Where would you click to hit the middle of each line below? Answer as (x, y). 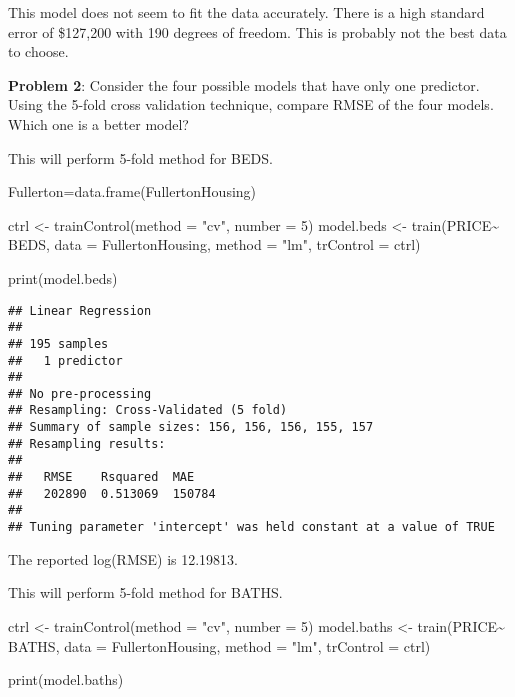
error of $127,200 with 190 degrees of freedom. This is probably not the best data (257, 31)
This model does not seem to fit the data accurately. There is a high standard (246, 12)
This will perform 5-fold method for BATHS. (145, 592)
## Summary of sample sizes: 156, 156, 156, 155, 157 (191, 427)
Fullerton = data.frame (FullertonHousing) (132, 191)
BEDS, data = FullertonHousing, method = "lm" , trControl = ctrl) (214, 244)
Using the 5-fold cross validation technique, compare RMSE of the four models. (251, 104)
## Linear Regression (80, 310)
